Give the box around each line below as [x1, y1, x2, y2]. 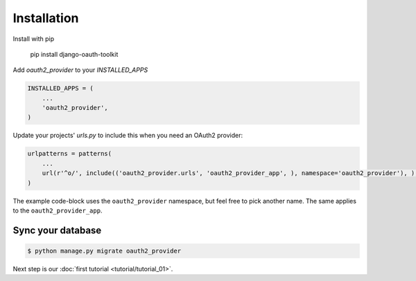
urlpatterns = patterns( [27, 149, 112, 158]
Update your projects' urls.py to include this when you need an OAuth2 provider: [12, 132, 243, 140]
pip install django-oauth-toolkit [30, 50, 119, 58]
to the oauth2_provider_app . [12, 206, 103, 215]
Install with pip [12, 35, 55, 43]
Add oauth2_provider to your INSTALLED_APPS [12, 66, 148, 74]
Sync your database [12, 224, 102, 236]
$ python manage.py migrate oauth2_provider [27, 247, 182, 255]
